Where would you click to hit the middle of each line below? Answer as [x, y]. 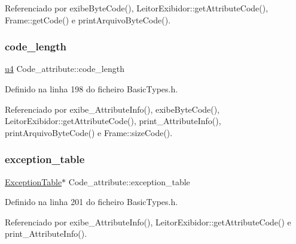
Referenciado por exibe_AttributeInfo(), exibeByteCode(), [112, 109]
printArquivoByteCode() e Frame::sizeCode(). [89, 132]
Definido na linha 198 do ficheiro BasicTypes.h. [91, 89]
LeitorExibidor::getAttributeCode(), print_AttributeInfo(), [113, 121]
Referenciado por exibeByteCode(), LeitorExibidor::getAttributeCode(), [137, 8]
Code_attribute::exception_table [129, 181]
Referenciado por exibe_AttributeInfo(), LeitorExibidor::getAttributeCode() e [148, 222]
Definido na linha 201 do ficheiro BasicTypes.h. [91, 202]
